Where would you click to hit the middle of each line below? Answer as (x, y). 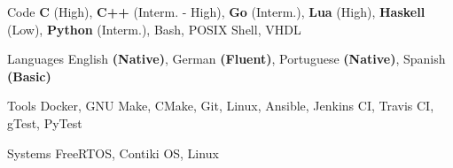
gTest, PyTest (45, 122)
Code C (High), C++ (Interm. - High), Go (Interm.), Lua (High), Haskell (216, 11)
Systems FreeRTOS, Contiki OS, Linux (113, 153)
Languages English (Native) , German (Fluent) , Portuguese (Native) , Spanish (226, 59)
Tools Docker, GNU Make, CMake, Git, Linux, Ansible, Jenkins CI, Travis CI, (221, 106)
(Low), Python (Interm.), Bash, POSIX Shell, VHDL (154, 29)
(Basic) (29, 76)
